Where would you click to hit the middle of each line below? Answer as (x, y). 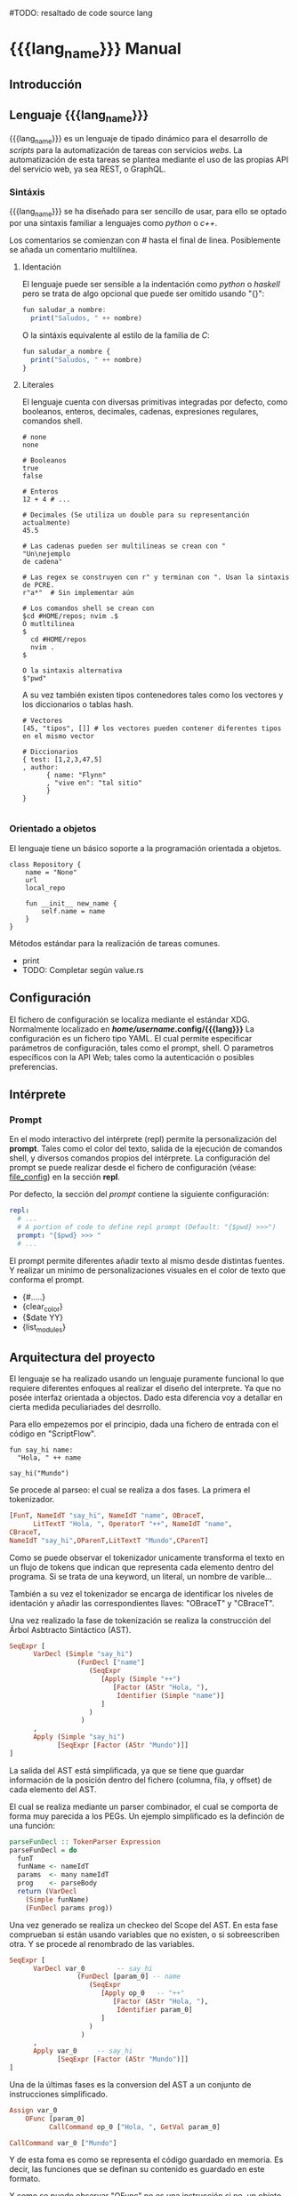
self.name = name (73, 911)
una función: (32, 1825)
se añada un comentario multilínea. (73, 250)
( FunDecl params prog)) (69, 1908)
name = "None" (51, 872)
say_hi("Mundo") (39, 1474)
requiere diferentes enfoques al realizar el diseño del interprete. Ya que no (145, 1388)
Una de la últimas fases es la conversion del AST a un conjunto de (130, 2084)
